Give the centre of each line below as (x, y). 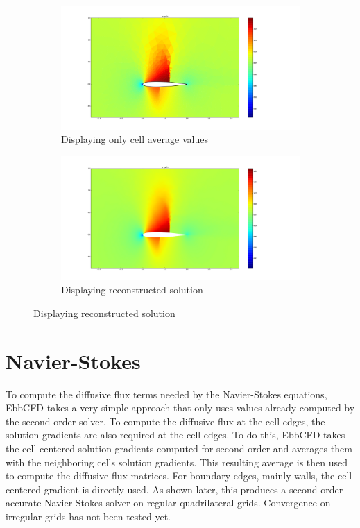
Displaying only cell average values (135, 139)
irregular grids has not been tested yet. (88, 516)
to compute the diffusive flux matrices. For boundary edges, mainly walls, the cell (179, 476)
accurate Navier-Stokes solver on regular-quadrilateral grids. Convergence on (168, 503)
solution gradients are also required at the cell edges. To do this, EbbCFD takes (175, 435)
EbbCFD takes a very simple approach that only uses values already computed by (180, 408)
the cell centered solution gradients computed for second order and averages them (179, 448)
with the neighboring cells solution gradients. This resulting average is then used (177, 462)
